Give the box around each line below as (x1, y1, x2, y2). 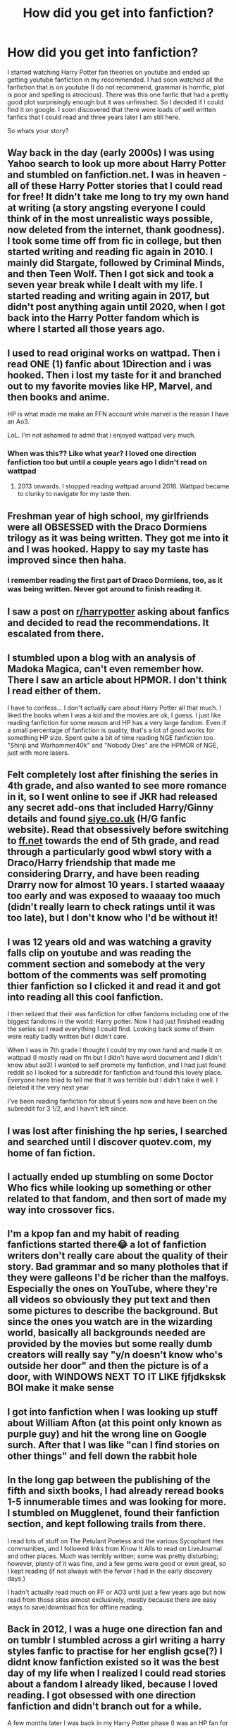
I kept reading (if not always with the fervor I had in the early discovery (7, 1567, 213, 1575)
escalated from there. (7, 628, 104, 640)
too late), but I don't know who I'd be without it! (7, 912, 218, 924)
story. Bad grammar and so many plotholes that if (7, 1261, 229, 1273)
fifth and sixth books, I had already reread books (7, 1485, 224, 1497)
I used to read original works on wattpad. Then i (7, 347, 221, 359)
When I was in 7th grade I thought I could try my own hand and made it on (7, 1046, 222, 1054)
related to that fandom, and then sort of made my (7, 1192, 228, 1204)
